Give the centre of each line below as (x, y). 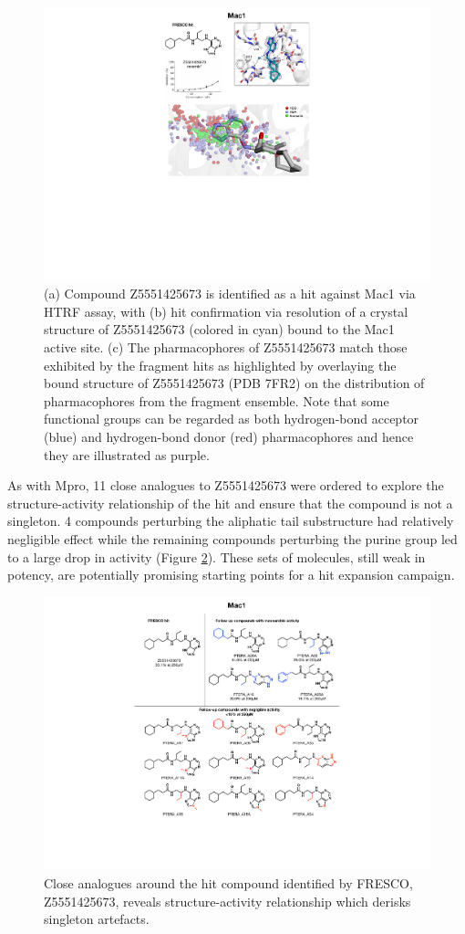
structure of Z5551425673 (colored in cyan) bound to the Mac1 (219, 329)
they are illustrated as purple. (127, 454)
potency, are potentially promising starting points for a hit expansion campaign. (231, 575)
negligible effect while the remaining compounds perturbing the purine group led (232, 538)
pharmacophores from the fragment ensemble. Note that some (217, 400)
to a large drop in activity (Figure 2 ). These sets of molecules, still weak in (217, 556)
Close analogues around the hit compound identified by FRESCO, (228, 883)
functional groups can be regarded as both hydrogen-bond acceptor (232, 419)
